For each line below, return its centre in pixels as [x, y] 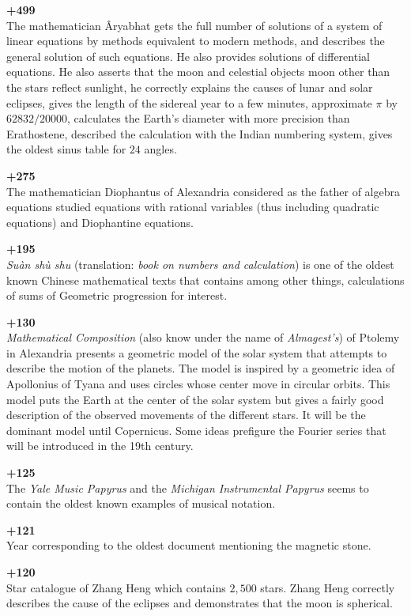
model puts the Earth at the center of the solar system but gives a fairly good [195, 399]
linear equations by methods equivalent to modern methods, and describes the [196, 41]
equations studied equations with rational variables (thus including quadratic [193, 207]
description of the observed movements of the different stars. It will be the [186, 415]
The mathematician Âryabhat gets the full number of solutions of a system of [194, 25]
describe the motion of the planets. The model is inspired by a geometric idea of [201, 368]
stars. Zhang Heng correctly [328, 587]
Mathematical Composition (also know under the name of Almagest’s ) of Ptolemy [203, 337]
